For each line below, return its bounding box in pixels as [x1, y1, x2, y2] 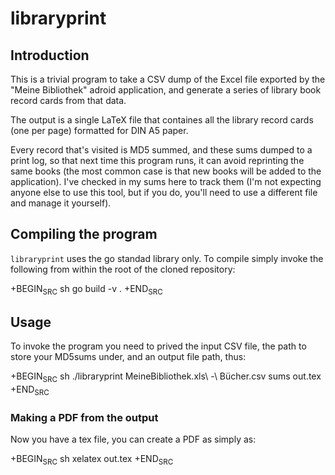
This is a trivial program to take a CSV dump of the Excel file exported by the [10, 73, 326, 85]
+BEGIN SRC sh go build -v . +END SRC [10, 282, 163, 297]
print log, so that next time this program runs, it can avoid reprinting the [10, 155, 305, 166]
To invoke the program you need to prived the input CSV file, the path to [10, 340, 307, 352]
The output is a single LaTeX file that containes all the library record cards [10, 114, 314, 126]
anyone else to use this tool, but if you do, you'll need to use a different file [10, 187, 318, 198]
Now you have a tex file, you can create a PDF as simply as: [10, 433, 257, 446]
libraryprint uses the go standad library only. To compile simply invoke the [10, 252, 324, 264]
